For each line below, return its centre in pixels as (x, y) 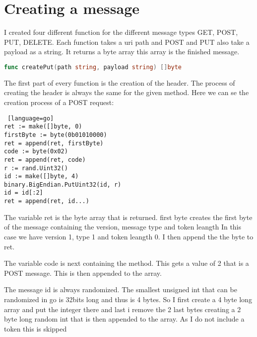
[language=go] (31, 118)
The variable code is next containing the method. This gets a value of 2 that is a (127, 263)
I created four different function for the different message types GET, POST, (121, 32)
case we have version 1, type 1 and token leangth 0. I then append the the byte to (129, 236)
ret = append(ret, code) (45, 160)
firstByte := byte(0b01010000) (56, 135)
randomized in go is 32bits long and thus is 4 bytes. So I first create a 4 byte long (128, 299)
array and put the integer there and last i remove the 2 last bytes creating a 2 (123, 309)
